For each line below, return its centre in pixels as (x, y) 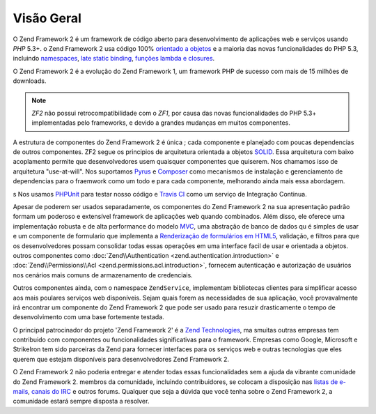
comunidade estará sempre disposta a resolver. (81, 401)
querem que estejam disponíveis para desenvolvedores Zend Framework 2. (121, 359)
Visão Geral (47, 18)
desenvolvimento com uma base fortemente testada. (88, 317)
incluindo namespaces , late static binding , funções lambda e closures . (114, 59)
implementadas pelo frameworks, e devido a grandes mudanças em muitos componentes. (161, 123)
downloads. (30, 81)
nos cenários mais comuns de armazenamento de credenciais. (103, 275)
